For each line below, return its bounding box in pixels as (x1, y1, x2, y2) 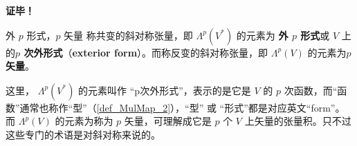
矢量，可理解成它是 (124, 114, 212, 128)
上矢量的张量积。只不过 (244, 114, 351, 128)
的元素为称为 (55, 114, 113, 128)
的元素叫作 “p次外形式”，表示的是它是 (78, 83, 251, 97)
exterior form (72, 45, 138, 59)
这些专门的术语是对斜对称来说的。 (6, 127, 161, 141)
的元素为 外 (236, 28, 289, 42)
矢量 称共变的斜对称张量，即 (64, 28, 193, 42)
